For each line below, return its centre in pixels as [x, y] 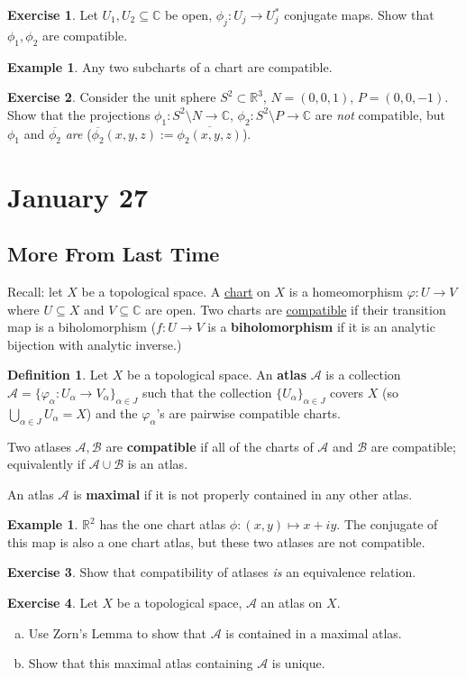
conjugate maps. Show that [359, 14]
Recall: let [35, 291]
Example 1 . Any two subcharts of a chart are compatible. [170, 66]
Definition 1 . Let [58, 375]
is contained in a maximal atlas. [314, 632]
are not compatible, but [380, 114]
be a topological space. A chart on [176, 291]
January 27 [78, 196]
